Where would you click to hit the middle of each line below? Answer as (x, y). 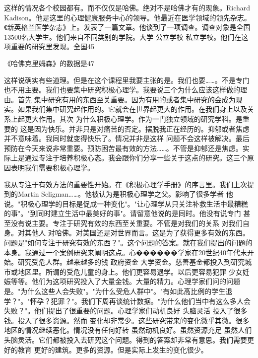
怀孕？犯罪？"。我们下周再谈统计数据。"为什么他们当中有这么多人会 (140, 301)
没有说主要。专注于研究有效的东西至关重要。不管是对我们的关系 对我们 (127, 223)
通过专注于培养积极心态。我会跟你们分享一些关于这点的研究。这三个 (136, 158)
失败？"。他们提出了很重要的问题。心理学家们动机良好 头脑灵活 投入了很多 (126, 311)
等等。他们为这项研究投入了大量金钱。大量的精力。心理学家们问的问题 (125, 281)
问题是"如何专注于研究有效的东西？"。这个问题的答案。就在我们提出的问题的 (128, 243)
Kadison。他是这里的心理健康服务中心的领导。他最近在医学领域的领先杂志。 (128, 17)
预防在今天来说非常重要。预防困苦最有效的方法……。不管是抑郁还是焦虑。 (123, 148)
